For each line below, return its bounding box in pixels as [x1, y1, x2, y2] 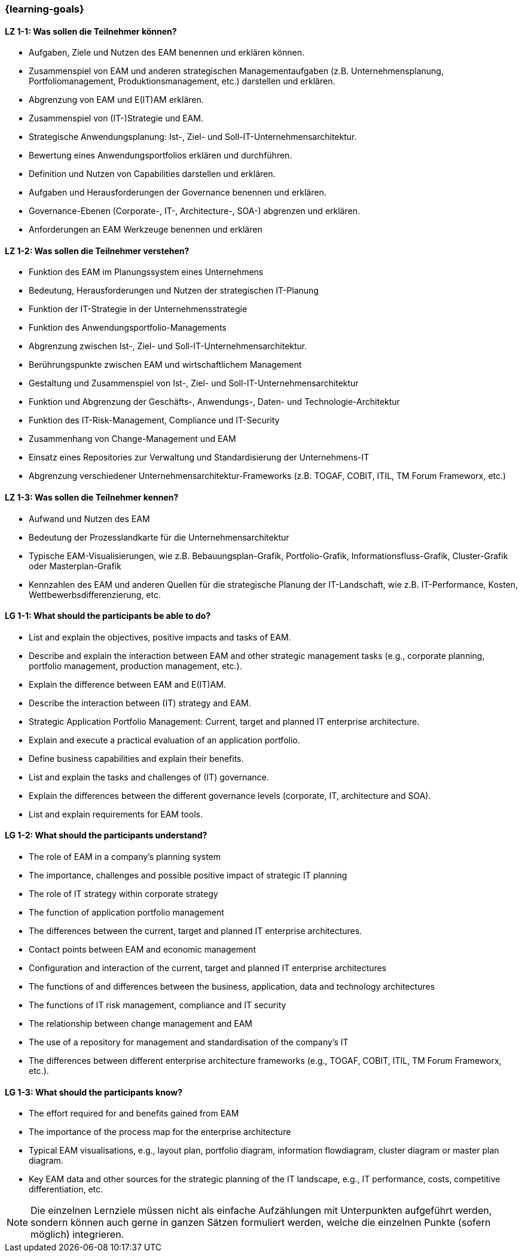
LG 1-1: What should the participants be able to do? [5, 611, 211, 621]
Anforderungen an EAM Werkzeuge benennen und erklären [29, 224, 262, 235]
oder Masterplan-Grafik [29, 560, 121, 571]
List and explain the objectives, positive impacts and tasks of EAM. [29, 631, 291, 642]
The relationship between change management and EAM [29, 1018, 253, 1029]
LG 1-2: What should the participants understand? [5, 830, 207, 841]
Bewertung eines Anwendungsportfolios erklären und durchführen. [29, 150, 292, 161]
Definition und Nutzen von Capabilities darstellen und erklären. [29, 169, 276, 179]
